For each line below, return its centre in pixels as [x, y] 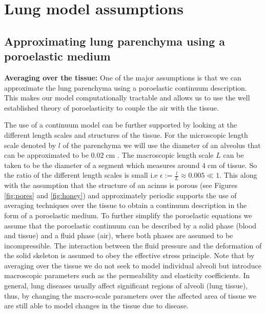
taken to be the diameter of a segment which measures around [102, 165]
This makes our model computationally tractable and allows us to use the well [127, 98]
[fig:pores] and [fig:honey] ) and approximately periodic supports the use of [120, 195]
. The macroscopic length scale [165, 155]
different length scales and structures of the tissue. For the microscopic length [126, 134]
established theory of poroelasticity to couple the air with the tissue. [111, 107]
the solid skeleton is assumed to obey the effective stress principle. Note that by [129, 255]
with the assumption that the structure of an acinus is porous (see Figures [121, 185]
